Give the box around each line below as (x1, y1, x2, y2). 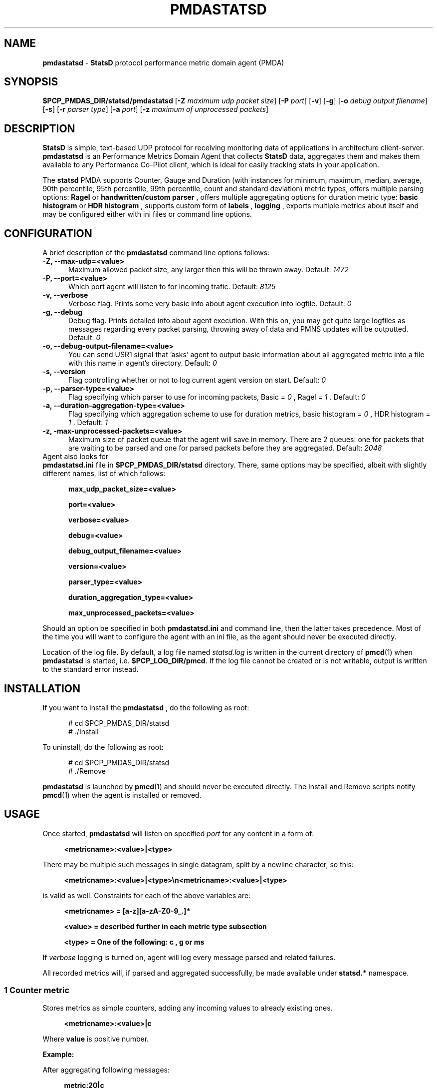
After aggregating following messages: (42, 1065, 170, 1074)
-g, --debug (42, 308, 82, 317)
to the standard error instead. (42, 665, 139, 674)
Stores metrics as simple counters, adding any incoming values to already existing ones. (42, 1003, 333, 1012)
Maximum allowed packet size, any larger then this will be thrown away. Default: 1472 (68, 265, 349, 274)
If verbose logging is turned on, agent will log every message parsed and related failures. (42, 953, 336, 962)
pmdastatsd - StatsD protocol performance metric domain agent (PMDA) (42, 58, 284, 67)
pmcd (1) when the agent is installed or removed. (42, 790, 202, 799)
